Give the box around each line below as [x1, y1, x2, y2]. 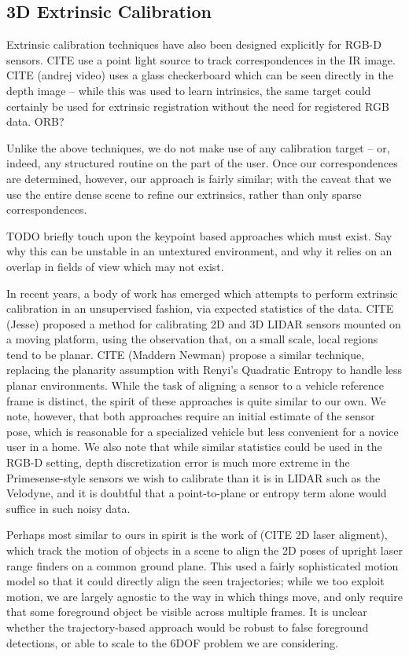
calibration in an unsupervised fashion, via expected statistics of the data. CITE [6, 300, 394, 317]
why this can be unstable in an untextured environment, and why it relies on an [6, 243, 392, 259]
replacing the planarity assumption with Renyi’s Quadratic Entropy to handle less [6, 361, 403, 378]
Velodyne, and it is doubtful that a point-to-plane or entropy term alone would [6, 485, 387, 501]
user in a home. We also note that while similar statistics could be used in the [6, 438, 382, 455]
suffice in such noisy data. [6, 500, 131, 516]
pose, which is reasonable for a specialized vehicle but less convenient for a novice [6, 423, 399, 439]
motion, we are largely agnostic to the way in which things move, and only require [6, 588, 403, 604]
